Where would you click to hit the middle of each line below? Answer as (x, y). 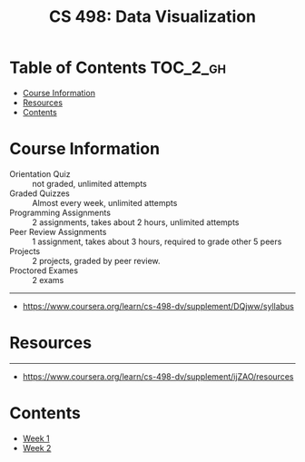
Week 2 (37, 447)
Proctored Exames (44, 270)
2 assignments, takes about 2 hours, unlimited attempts (136, 222)
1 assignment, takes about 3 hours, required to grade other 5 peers (157, 241)
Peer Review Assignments (58, 231)
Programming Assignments (60, 212)
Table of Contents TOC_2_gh (118, 68)
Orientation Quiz (40, 173)
